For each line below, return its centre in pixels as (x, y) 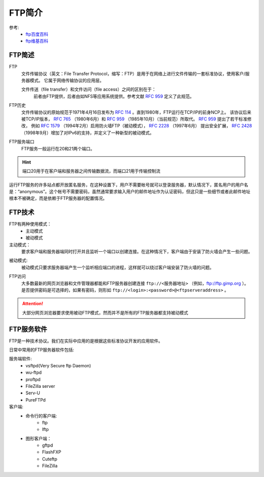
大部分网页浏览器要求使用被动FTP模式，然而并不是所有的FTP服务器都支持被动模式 (105, 312)
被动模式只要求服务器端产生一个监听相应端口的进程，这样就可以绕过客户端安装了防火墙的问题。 (118, 267)
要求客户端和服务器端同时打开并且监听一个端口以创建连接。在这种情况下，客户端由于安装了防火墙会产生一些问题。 (137, 251)
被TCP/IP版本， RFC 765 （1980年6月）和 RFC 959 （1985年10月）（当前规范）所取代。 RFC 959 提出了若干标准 (134, 119)
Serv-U (33, 393)
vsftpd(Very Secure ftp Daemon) (58, 365)
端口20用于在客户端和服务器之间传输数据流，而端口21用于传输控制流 (91, 171)
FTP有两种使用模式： (30, 224)
